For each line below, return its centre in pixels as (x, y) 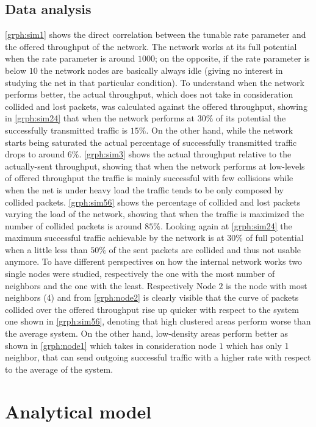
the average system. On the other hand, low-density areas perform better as (147, 333)
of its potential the (251, 118)
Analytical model (78, 411)
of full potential (275, 238)
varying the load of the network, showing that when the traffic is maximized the (155, 214)
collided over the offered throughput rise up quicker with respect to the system (152, 309)
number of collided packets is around (74, 225)
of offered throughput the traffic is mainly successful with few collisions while (149, 178)
